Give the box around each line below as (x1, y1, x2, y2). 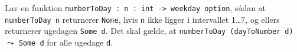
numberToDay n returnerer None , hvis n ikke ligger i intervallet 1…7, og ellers (5, 13, 280, 25)
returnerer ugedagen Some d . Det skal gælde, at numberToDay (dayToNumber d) (5, 25, 293, 37)
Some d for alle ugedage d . (18, 36, 113, 48)
